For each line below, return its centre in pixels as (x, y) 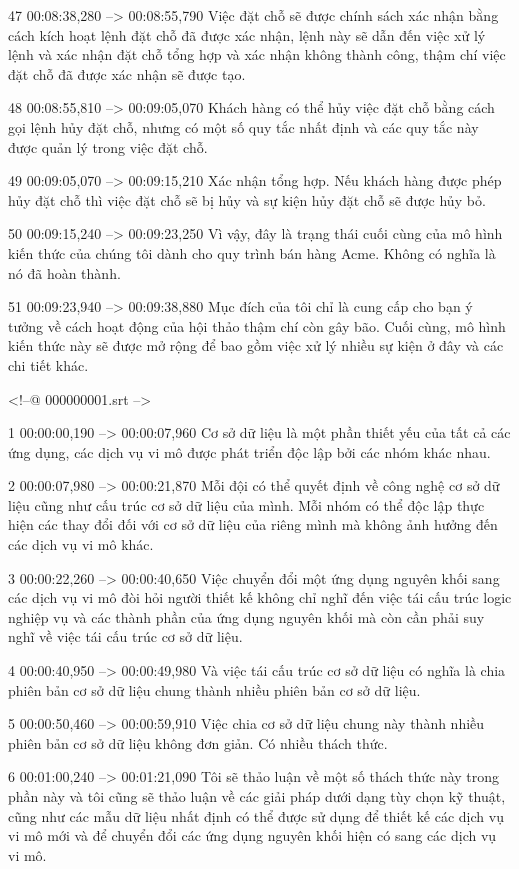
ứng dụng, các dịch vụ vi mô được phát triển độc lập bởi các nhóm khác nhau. (249, 451)
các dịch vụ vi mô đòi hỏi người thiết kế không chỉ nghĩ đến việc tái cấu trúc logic (260, 597)
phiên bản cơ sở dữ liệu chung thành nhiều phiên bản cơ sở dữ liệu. (214, 689)
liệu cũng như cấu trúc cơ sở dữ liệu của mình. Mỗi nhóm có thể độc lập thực (246, 504)
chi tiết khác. (48, 364)
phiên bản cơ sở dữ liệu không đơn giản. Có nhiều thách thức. (198, 742)
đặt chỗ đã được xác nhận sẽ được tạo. (127, 73)
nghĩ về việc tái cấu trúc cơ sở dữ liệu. (125, 636)
